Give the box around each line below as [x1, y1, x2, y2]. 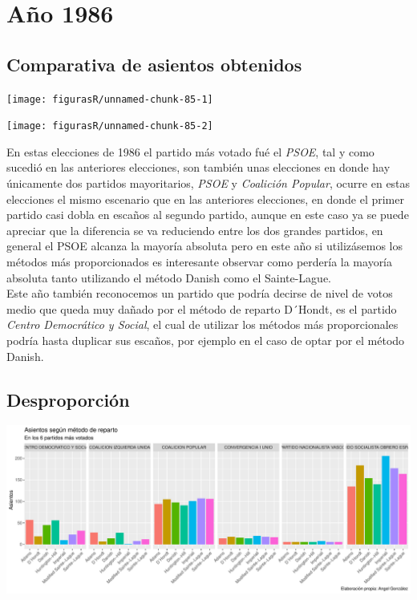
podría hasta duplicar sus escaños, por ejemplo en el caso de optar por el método [6, 332, 405, 349]
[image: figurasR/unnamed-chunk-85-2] [6, 120, 213, 132]
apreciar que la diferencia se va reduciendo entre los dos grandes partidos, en [6, 221, 383, 238]
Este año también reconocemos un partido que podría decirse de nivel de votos [6, 285, 393, 302]
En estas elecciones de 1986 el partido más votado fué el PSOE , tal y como [6, 143, 374, 160]
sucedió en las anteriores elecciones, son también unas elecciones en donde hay [6, 159, 391, 176]
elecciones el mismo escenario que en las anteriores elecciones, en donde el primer [6, 190, 404, 207]
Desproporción [6, 387, 130, 411]
